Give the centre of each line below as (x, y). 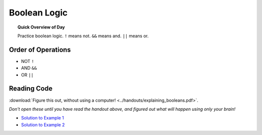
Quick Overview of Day (41, 27)
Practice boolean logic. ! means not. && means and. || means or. (83, 36)
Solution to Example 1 (42, 118)
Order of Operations (40, 50)
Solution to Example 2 (43, 125)
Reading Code (31, 89)
